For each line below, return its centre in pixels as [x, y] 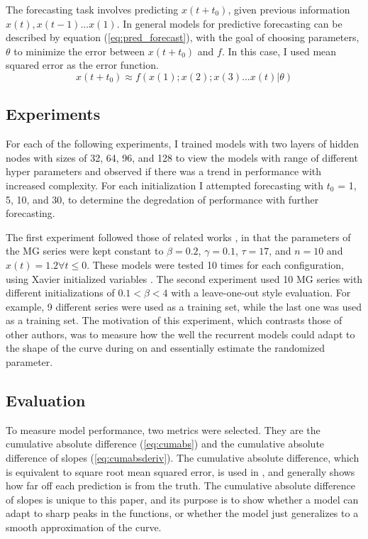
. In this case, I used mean [279, 51]
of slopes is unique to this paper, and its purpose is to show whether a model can [182, 499]
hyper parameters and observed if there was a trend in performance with [164, 171]
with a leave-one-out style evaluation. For [261, 293]
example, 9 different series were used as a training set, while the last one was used [184, 306]
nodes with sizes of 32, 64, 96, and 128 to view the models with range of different [182, 157]
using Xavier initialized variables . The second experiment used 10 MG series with [184, 278]
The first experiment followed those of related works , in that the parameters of [178, 237]
